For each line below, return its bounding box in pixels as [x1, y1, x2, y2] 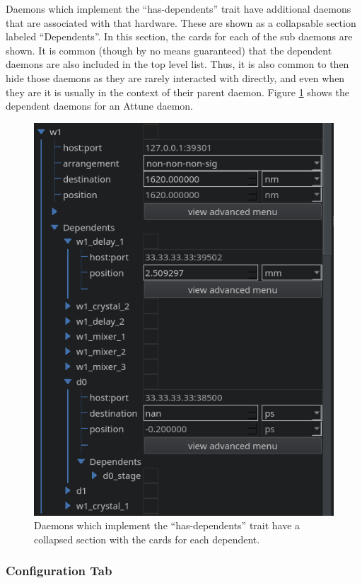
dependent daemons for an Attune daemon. [6, 98, 193, 113]
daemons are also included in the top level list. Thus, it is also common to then [6, 57, 349, 71]
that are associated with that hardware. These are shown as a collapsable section [6, 15, 356, 30]
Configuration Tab [6, 562, 112, 579]
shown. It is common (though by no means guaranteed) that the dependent [6, 42, 332, 57]
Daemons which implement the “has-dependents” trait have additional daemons [6, 1, 351, 16]
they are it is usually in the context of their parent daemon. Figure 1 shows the [6, 84, 349, 99]
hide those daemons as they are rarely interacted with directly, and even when [6, 70, 345, 85]
